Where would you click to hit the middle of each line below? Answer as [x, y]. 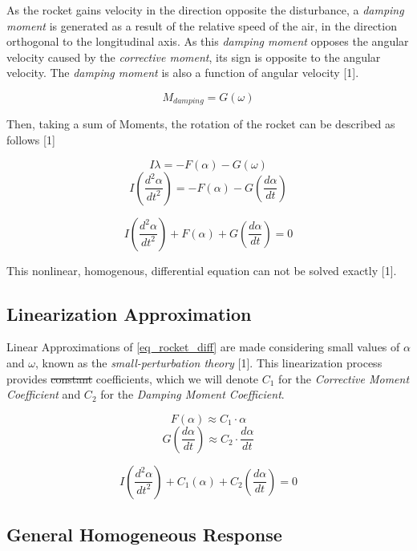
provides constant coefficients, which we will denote [133, 378]
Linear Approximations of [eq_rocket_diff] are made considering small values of [203, 347]
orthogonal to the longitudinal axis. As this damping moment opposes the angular [208, 41]
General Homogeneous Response [144, 535]
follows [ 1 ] [31, 140]
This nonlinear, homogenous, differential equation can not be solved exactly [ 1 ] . [202, 270]
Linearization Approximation [129, 313]
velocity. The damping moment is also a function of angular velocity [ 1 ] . [183, 73]
